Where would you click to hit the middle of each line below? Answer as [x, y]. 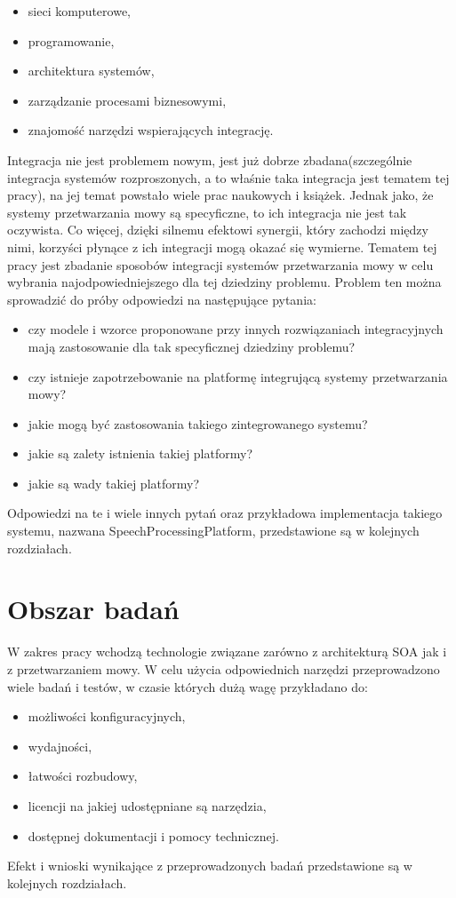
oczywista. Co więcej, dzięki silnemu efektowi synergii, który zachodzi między [218, 230]
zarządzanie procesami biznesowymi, [127, 100]
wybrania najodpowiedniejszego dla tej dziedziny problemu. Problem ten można [224, 282]
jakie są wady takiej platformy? [114, 483]
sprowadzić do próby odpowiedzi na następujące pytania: [162, 299]
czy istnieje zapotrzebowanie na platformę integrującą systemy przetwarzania [238, 376]
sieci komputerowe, [80, 11]
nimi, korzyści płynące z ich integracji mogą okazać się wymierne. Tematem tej [222, 246]
